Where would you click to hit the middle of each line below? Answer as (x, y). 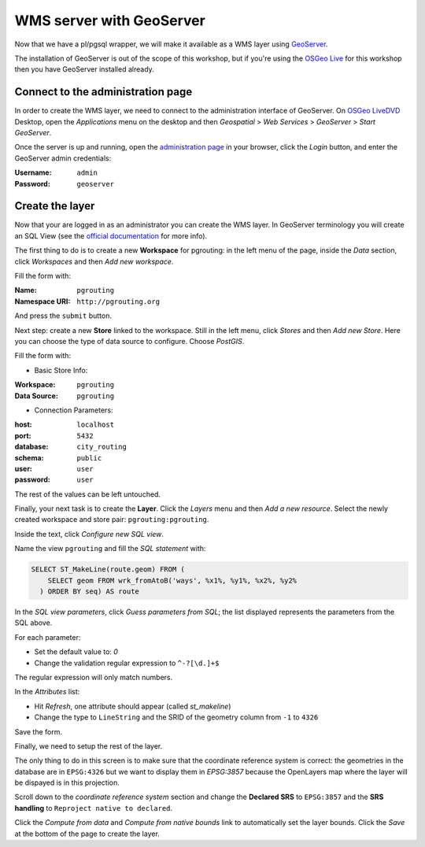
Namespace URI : (42, 301)
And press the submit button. (63, 316)
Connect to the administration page (103, 92)
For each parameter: (48, 637)
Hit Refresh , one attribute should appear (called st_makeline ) (133, 706)
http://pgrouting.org (118, 301)
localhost (95, 425)
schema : (29, 457)
